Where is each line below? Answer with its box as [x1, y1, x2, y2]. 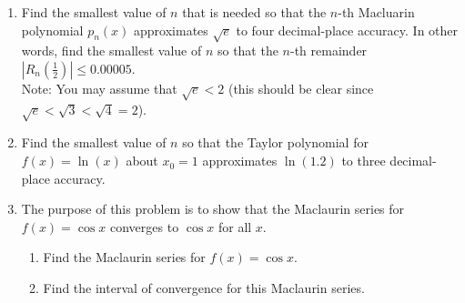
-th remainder [290, 41, 368, 60]
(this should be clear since [227, 78, 374, 97]
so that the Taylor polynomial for [182, 133, 369, 152]
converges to [109, 217, 179, 236]
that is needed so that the [182, 3, 327, 21]
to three [341, 151, 386, 170]
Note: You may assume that [21, 78, 177, 97]
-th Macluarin [338, 3, 415, 21]
